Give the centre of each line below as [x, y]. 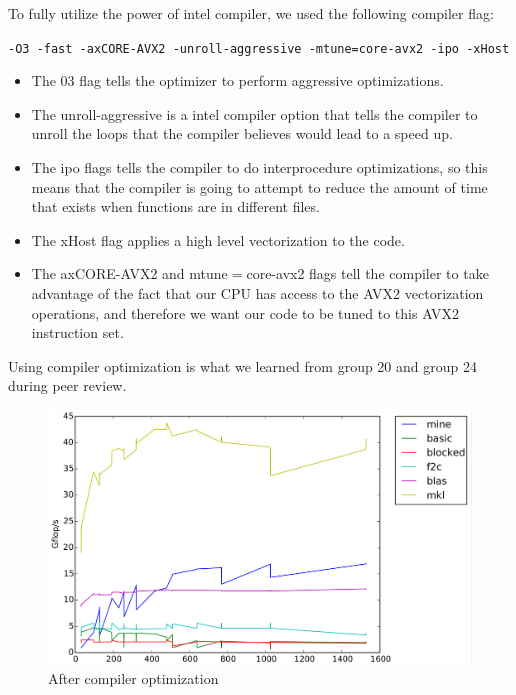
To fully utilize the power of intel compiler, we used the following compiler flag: [251, 13]
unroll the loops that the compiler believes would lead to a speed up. [242, 133]
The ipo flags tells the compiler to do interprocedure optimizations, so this [259, 167]
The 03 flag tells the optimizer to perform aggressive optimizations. [237, 80]
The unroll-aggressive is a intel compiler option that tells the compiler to [254, 113]
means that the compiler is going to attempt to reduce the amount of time [259, 186]
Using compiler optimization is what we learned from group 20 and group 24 [242, 365]
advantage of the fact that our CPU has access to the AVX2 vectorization [257, 293]
